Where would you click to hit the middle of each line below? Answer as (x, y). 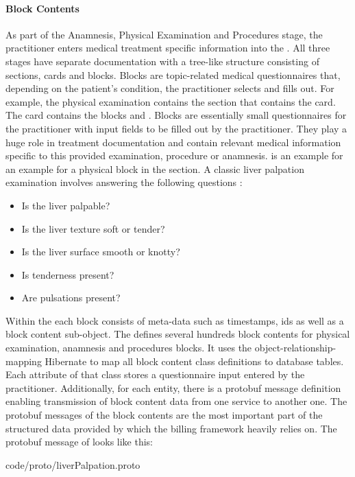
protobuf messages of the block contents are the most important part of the (164, 415)
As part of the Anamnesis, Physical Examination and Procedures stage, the (164, 34)
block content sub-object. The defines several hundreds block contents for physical (178, 334)
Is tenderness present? (68, 274)
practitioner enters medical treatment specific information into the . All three (168, 48)
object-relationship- (295, 348)
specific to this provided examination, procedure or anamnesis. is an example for (174, 155)
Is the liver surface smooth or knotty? (101, 252)
